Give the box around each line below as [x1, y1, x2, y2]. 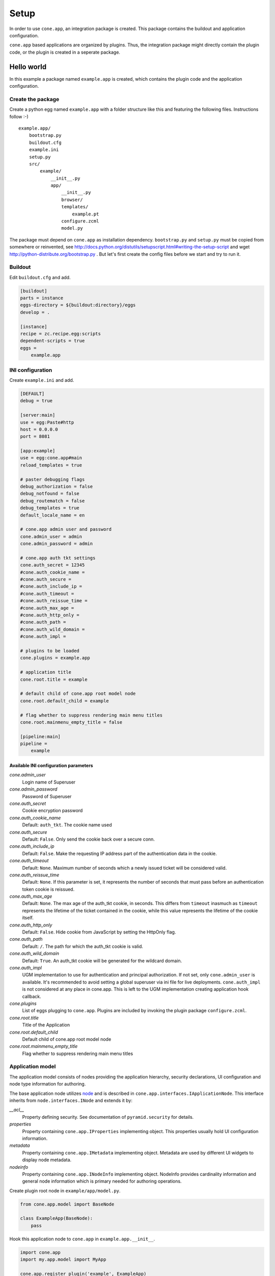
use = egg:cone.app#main [20, 455, 82, 461]
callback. [22, 993, 42, 999]
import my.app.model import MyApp [20, 1257, 106, 1263]
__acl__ [9, 1107, 24, 1113]
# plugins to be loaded [20, 648, 80, 653]
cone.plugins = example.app [20, 655, 90, 661]
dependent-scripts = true [20, 338, 85, 344]
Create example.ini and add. [9, 377, 74, 383]
